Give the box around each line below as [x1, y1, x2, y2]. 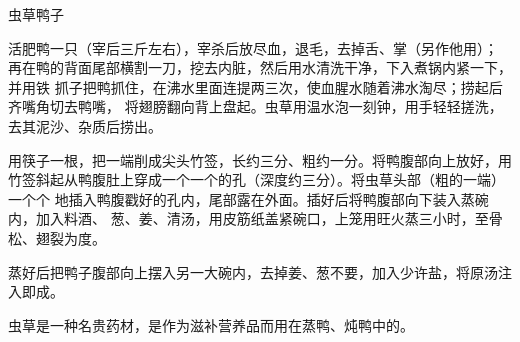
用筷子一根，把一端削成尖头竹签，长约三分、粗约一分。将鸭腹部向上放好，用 [8, 149, 512, 170]
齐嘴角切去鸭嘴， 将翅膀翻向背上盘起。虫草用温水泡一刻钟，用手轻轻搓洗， [8, 96, 503, 117]
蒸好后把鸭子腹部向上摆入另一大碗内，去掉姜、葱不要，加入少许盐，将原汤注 [8, 261, 512, 282]
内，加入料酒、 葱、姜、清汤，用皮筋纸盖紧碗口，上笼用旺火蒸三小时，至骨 [8, 208, 503, 229]
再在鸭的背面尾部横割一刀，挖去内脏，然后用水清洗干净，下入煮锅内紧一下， [8, 57, 512, 78]
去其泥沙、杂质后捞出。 [8, 115, 162, 136]
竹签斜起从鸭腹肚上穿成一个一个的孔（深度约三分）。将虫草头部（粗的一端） [8, 169, 505, 190]
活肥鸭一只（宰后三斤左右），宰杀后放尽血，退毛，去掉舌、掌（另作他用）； [8, 37, 498, 58]
